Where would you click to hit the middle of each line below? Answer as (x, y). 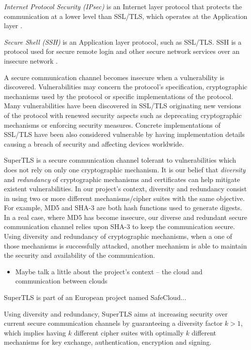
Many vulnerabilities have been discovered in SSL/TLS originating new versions (123, 106)
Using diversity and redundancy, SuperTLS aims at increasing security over (116, 313)
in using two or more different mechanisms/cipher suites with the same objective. (125, 198)
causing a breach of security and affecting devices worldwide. (94, 143)
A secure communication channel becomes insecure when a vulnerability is (114, 77)
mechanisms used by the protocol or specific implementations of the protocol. (119, 96)
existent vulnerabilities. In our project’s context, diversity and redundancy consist (125, 189)
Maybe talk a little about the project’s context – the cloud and (109, 271)
